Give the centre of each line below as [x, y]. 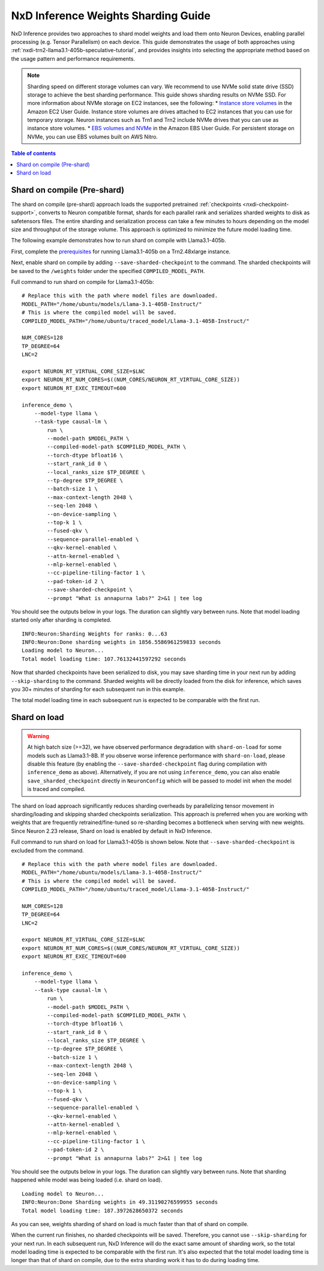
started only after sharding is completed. [61, 620]
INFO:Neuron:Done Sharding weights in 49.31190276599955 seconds [120, 1202]
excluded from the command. [47, 850]
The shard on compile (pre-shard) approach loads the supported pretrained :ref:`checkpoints [126, 204]
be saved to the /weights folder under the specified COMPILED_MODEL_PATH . [108, 271]
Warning [38, 736]
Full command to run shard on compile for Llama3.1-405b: [82, 282]
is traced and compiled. [56, 789]
